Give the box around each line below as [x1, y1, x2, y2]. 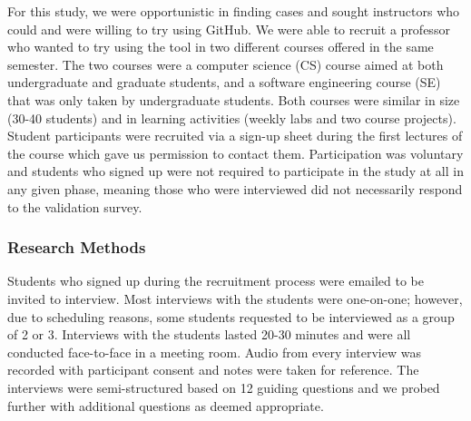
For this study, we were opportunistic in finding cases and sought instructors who [7, 2, 460, 20]
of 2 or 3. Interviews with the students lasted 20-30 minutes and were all [7, 325, 411, 344]
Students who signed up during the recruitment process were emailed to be [7, 271, 424, 290]
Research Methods [7, 236, 146, 259]
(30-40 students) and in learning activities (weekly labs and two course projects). [7, 108, 456, 127]
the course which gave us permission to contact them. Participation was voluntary [7, 143, 464, 162]
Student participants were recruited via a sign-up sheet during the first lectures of [7, 126, 463, 145]
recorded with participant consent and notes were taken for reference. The [7, 360, 419, 379]
